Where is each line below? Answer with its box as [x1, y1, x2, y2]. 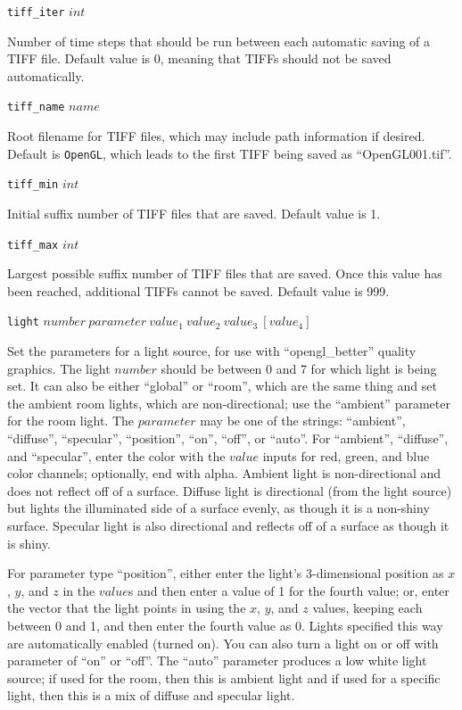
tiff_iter [7, 6, 65, 19]
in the [62, 581, 95, 599]
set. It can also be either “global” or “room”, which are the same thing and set [7, 376, 437, 395]
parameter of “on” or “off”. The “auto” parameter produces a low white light [7, 651, 427, 670]
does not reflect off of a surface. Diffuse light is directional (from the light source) [7, 481, 452, 499]
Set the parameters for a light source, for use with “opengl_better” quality [7, 342, 417, 360]
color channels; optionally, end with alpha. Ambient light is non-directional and [7, 464, 441, 483]
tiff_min [7, 178, 59, 192]
